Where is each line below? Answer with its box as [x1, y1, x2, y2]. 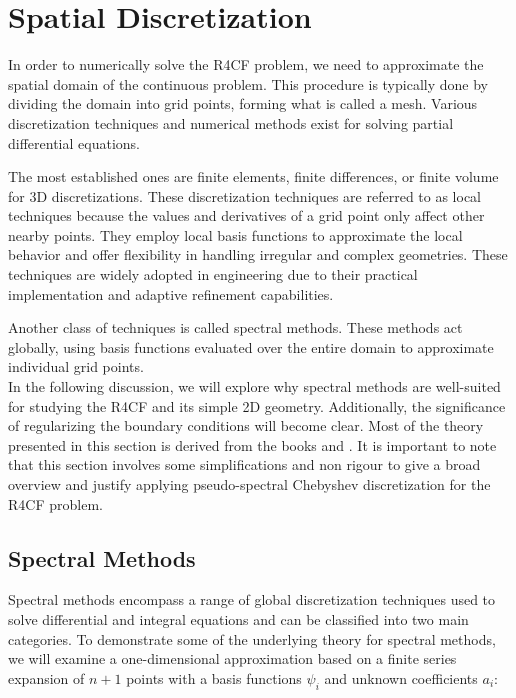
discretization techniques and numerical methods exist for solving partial [8, 112, 454, 133]
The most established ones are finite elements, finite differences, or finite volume [8, 166, 499, 187]
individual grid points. [8, 356, 144, 377]
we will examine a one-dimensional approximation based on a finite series [8, 648, 457, 669]
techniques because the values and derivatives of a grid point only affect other [8, 205, 485, 226]
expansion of [8, 667, 85, 688]
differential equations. [8, 132, 140, 153]
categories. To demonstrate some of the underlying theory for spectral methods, [8, 628, 496, 649]
